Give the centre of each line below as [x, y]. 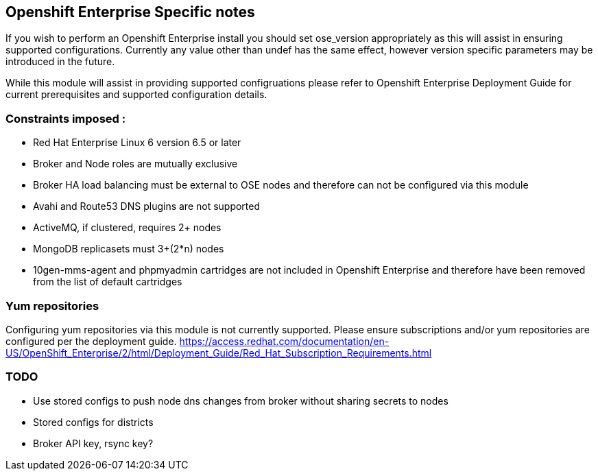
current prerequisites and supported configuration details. [136, 95]
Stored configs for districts [93, 422]
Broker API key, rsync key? [93, 443]
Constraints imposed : [66, 118]
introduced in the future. [60, 62]
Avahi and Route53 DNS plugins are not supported [147, 206]
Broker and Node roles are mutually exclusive [135, 164]
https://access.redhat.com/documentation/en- [284, 341]
